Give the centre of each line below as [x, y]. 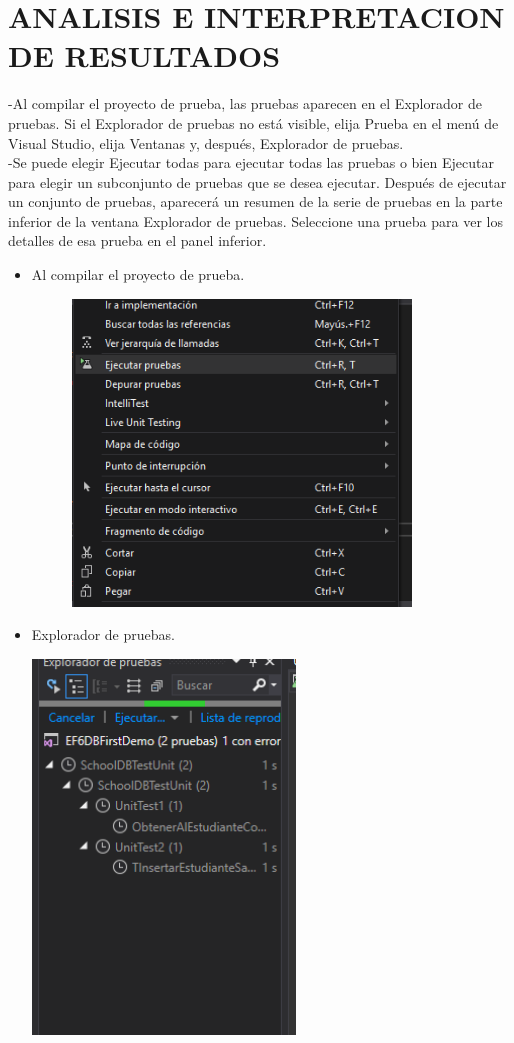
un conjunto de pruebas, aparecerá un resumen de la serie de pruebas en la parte [255, 201]
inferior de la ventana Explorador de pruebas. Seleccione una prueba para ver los [255, 220]
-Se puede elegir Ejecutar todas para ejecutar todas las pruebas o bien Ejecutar [251, 162]
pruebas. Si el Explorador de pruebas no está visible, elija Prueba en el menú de [253, 122]
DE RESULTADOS [144, 55]
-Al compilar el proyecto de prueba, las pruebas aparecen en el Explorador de [245, 103]
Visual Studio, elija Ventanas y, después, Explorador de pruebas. [206, 142]
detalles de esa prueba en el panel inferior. [137, 240]
